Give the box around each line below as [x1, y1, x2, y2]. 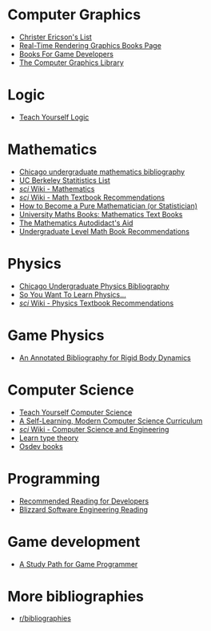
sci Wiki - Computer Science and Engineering [18, 424, 169, 434]
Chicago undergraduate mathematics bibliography [18, 167, 185, 176]
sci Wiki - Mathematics [18, 184, 95, 193]
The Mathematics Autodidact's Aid [18, 218, 133, 228]
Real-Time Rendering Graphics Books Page [18, 40, 161, 50]
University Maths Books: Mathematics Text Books [18, 209, 183, 219]
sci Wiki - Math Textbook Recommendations [18, 192, 165, 202]
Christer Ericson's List [18, 32, 93, 42]
